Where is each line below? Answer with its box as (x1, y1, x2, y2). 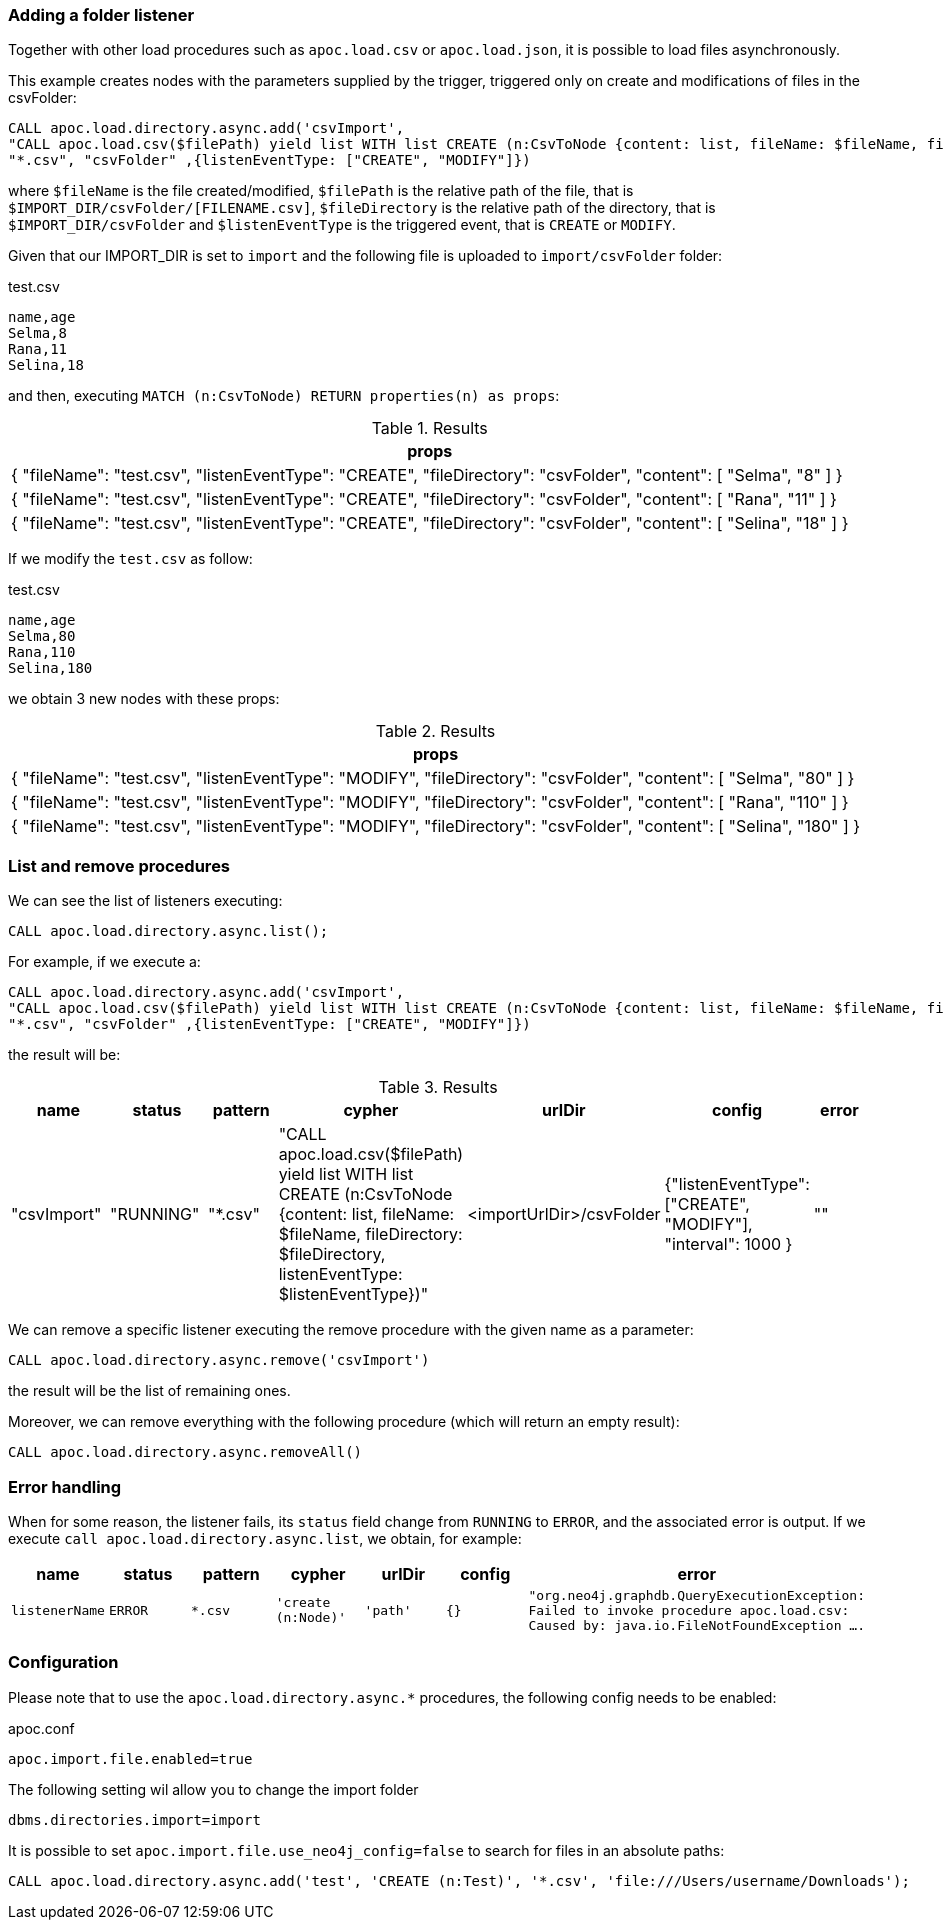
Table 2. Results (375, 721, 496, 742)
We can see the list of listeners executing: (8, 892, 283, 910)
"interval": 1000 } (664, 1234, 793, 1255)
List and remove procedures (8, 855, 231, 876)
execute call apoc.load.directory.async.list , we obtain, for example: (8, 1529, 522, 1547)
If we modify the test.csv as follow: (8, 550, 253, 568)
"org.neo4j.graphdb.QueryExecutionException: (528, 1587, 865, 1603)
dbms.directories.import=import (8, 1811, 261, 1828)
